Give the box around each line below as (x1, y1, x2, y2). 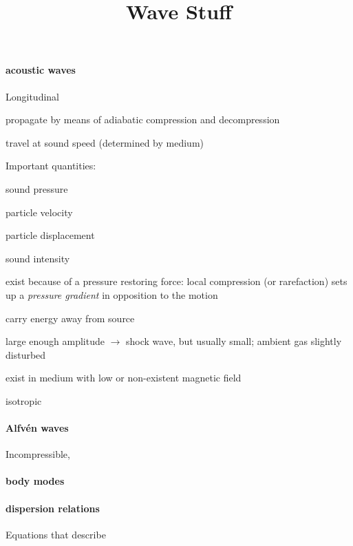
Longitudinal (6, 89, 60, 103)
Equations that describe (6, 527, 106, 541)
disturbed (6, 347, 46, 361)
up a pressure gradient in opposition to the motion (6, 287, 218, 302)
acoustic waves (6, 63, 76, 77)
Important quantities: (6, 158, 96, 173)
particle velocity (6, 204, 73, 219)
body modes (6, 474, 65, 488)
